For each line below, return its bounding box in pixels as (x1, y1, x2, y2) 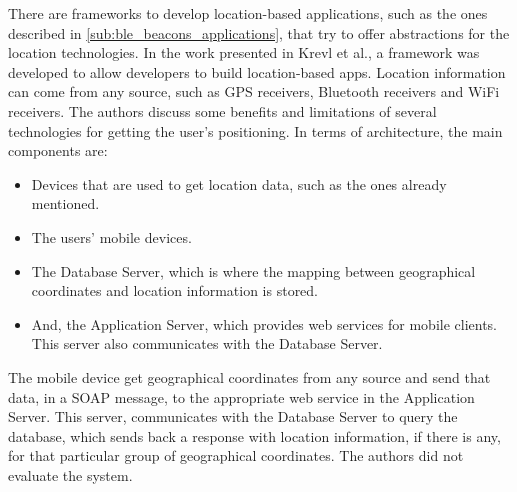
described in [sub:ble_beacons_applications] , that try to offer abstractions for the (8, 22, 510, 43)
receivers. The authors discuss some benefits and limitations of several (8, 100, 437, 121)
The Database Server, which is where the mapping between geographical (31, 260, 476, 281)
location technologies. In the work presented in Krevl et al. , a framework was (8, 42, 480, 63)
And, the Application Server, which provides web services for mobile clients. (31, 313, 498, 334)
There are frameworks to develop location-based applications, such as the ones (8, 3, 488, 23)
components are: (8, 140, 108, 161)
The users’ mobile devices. (31, 226, 192, 247)
